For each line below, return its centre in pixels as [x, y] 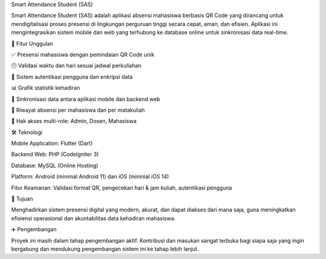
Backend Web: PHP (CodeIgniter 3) [55, 155]
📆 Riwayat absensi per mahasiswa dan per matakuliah [78, 110]
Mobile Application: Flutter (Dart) [52, 143]
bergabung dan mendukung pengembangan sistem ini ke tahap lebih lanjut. [105, 249]
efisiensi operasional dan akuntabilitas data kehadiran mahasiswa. [94, 218]
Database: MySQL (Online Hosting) [55, 165]
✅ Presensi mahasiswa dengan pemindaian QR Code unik [83, 54]
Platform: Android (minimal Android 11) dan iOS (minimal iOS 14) [90, 177]
